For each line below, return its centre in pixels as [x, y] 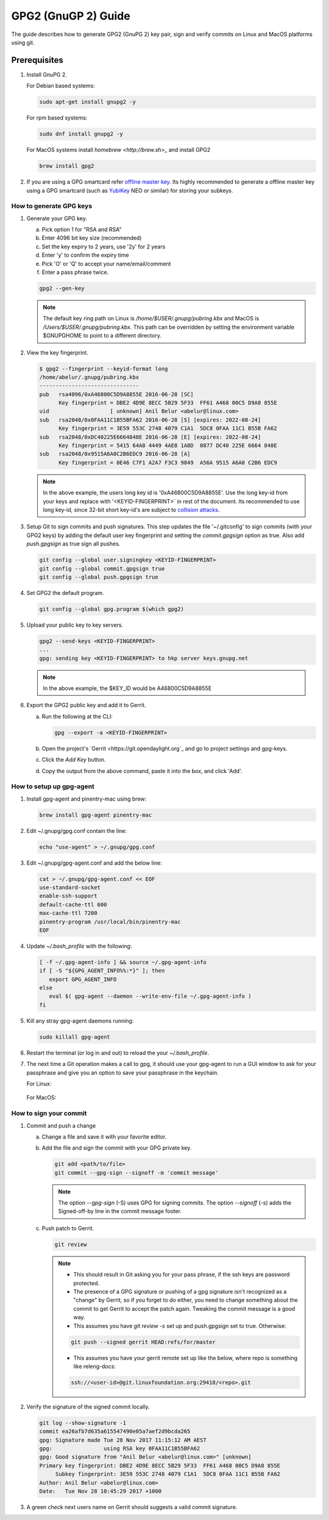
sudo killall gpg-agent [75, 1037]
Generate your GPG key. [57, 218]
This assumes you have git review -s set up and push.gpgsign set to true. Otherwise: [180, 1326]
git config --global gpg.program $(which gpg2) [111, 609]
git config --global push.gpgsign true [99, 577]
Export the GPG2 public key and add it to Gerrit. [86, 705]
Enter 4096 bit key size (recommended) [92, 238]
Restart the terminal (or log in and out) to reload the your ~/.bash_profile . [118, 1053]
